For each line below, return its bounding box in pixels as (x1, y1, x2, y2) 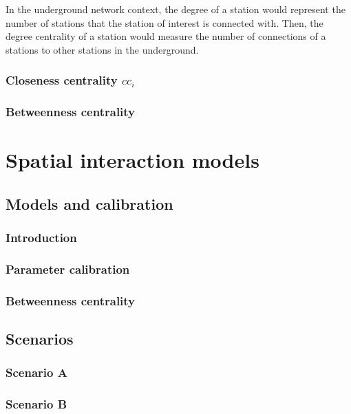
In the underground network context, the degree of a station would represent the (6, 2, 345, 16)
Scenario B (6, 395, 67, 413)
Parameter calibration (6, 260, 130, 277)
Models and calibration (6, 193, 173, 214)
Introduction (6, 229, 77, 246)
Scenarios (6, 328, 74, 349)
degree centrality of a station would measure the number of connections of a (6, 29, 326, 43)
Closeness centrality (6, 72, 118, 89)
